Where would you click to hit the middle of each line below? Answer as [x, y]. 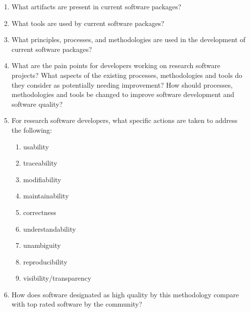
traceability [40, 163]
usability [36, 146]
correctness [40, 212]
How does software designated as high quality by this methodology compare [125, 294]
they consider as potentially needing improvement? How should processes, [122, 84]
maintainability [46, 196]
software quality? [37, 104]
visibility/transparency [57, 278]
